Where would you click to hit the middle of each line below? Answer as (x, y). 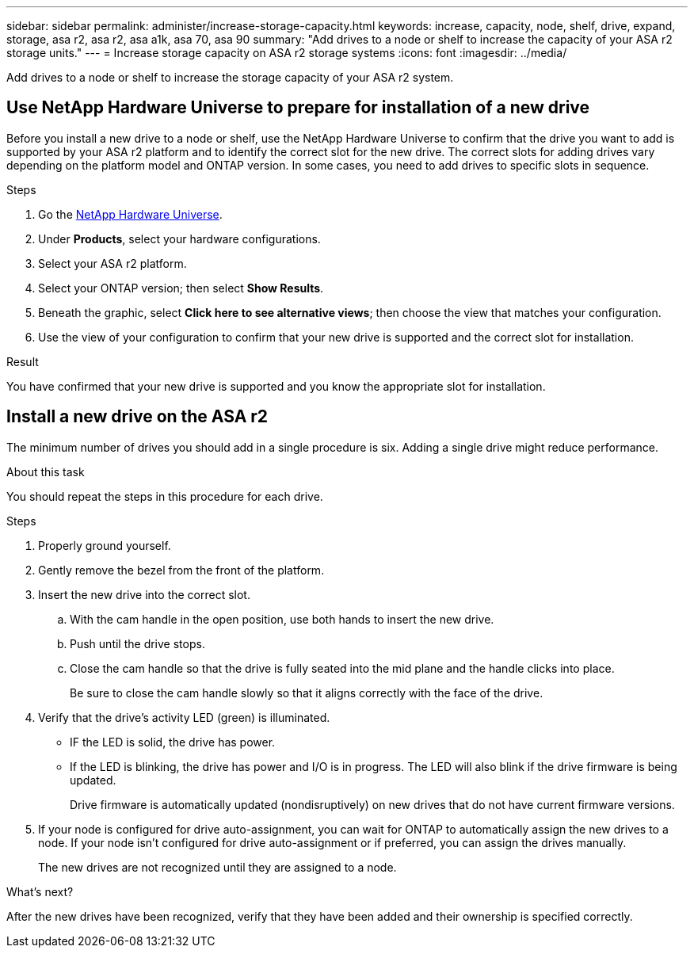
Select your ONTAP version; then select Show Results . (181, 288)
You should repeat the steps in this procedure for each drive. (165, 496)
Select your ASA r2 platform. (112, 263)
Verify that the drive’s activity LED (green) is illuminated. (184, 717)
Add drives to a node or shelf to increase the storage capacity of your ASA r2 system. (230, 77)
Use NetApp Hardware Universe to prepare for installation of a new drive (298, 108)
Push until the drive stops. (137, 643)
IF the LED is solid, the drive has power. (173, 742)
